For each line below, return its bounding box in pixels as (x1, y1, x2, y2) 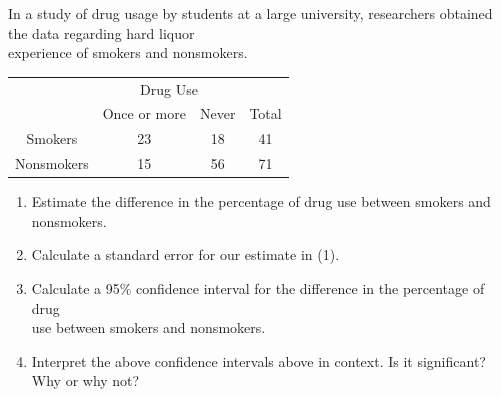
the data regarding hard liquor (8, 22, 195, 43)
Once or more (102, 103, 186, 124)
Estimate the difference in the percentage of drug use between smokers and (31, 191, 491, 212)
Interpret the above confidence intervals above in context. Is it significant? (31, 350, 486, 371)
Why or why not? (31, 370, 140, 391)
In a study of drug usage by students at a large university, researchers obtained (8, 3, 493, 23)
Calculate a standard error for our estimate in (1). (31, 244, 340, 265)
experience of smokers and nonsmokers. (8, 42, 248, 63)
